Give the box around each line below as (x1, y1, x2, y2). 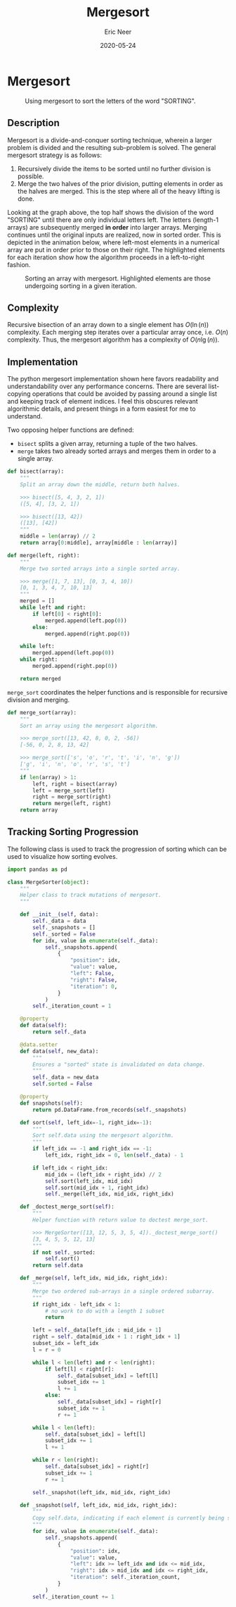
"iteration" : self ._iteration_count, (70, 1574, 181, 1581)
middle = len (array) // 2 (20, 533, 96, 540)
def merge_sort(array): (7, 709, 77, 716)
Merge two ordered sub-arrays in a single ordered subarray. (32, 1287, 216, 1295)
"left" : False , (70, 970, 114, 977)
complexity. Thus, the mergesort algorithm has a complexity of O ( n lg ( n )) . (7, 335, 220, 344)
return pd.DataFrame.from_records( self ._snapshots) (32, 1106, 188, 1113)
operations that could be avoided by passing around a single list (32, 390, 218, 398)
